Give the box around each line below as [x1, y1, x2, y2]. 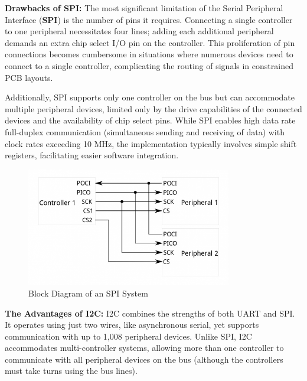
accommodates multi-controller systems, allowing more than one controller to [5, 341, 284, 354]
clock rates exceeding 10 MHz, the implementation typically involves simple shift [5, 137, 297, 149]
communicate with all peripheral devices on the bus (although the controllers [5, 353, 283, 365]
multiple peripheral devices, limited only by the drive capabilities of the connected [5, 102, 302, 115]
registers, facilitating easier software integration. [5, 149, 179, 161]
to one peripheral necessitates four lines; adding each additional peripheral [5, 25, 274, 37]
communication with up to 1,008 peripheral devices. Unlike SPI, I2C [5, 330, 252, 342]
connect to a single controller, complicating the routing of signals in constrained [5, 59, 293, 71]
